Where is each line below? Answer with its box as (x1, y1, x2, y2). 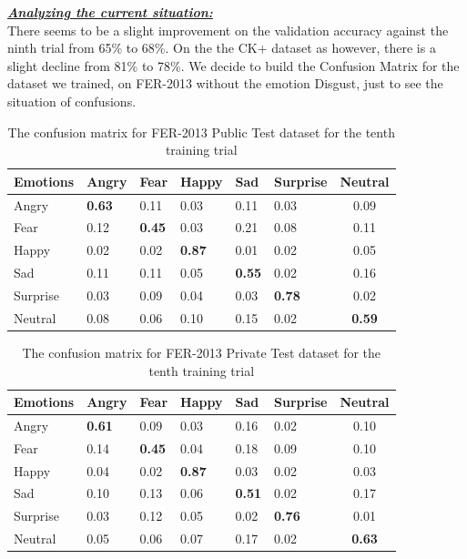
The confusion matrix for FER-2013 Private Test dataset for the (22, 342, 381, 361)
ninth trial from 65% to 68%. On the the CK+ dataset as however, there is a (7, 38, 436, 57)
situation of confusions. (7, 91, 137, 110)
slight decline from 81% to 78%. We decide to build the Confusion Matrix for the (7, 56, 460, 75)
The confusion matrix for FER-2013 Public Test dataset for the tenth (7, 122, 395, 141)
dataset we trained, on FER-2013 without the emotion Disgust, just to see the (7, 74, 443, 93)
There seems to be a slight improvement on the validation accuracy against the (7, 20, 449, 39)
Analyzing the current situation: (7, 3, 213, 21)
